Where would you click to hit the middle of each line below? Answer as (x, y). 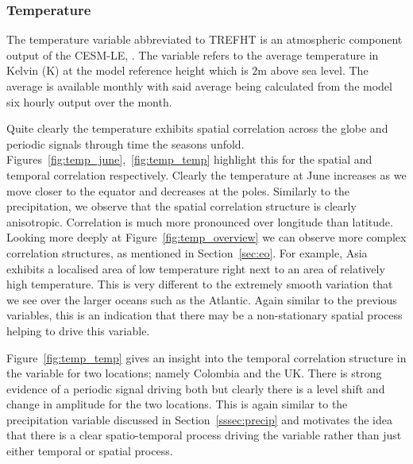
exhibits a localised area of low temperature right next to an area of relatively (196, 268)
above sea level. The (319, 70)
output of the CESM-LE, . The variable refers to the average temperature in (193, 54)
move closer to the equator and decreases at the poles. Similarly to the (178, 190)
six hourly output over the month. (89, 101)
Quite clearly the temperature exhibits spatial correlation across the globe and (197, 128)
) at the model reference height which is (152, 70)
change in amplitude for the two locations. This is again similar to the (177, 404)
